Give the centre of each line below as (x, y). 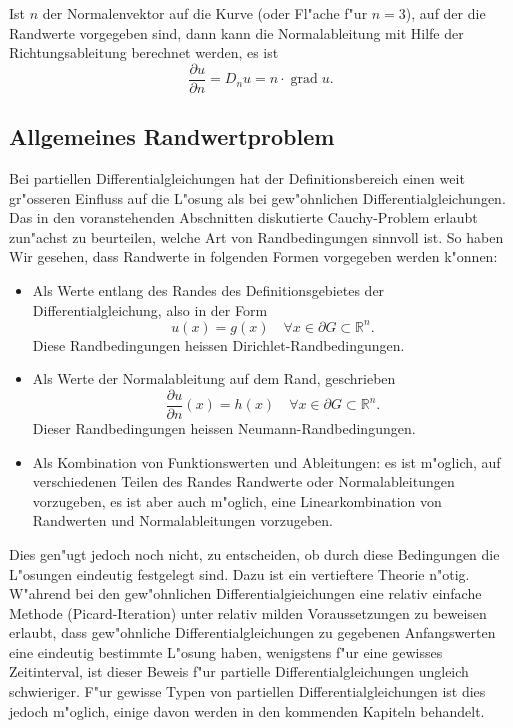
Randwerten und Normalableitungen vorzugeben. (182, 520)
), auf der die (445, 13)
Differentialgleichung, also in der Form (150, 309)
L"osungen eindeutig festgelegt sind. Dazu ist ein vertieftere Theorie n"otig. (239, 573)
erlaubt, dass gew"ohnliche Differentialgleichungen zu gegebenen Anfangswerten (252, 632)
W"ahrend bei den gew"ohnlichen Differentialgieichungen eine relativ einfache (245, 593)
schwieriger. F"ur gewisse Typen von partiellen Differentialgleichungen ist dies (247, 691)
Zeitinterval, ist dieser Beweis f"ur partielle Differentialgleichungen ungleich (239, 671)
